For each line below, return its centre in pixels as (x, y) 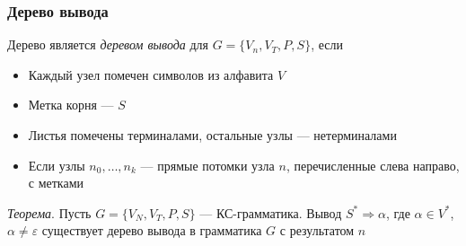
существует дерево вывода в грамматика (152, 230)
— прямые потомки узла (207, 165)
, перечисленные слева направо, (373, 165)
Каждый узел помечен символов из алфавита (151, 74)
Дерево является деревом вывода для (108, 44)
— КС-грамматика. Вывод (271, 212)
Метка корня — (71, 105)
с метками (56, 183)
